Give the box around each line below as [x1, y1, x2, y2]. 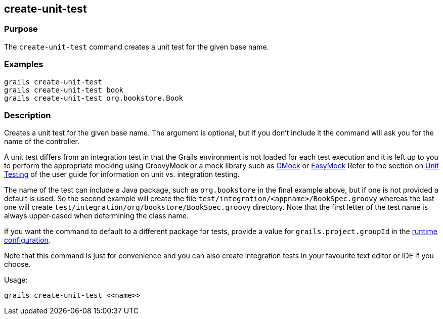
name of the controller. [4, 137, 80, 146]
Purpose [4, 24, 38, 34]
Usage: [4, 276, 28, 285]
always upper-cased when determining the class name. [4, 211, 189, 220]
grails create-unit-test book [4, 85, 124, 94]
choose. [4, 260, 31, 269]
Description [4, 110, 51, 120]
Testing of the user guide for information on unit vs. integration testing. [4, 170, 240, 179]
